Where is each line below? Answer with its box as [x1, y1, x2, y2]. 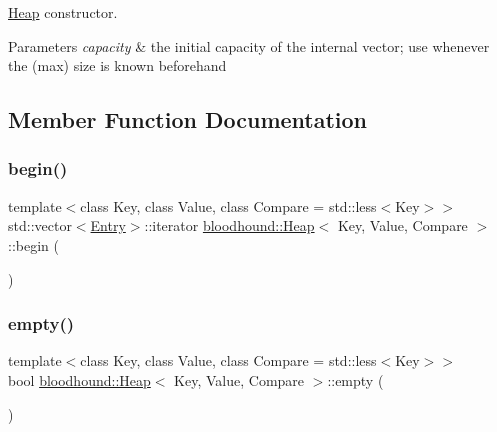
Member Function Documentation [8, 104, 368, 135]
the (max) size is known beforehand [8, 55, 227, 76]
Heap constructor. [8, 2, 118, 22]
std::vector [8, 215, 72, 236]
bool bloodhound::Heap [8, 369, 151, 390]
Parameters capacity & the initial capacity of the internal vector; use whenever [8, 35, 490, 56]
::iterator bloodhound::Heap [144, 215, 315, 236]
